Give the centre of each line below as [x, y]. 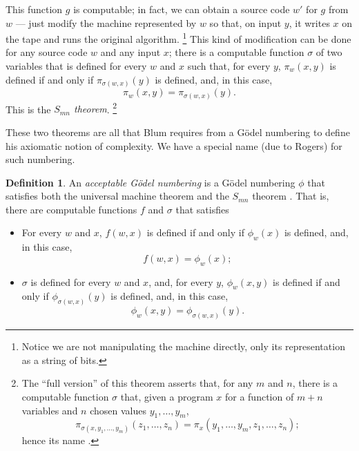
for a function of [259, 396]
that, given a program [167, 396]
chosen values [118, 410]
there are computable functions [71, 209]
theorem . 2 [96, 108]
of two [329, 52]
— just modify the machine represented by [106, 22]
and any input [130, 52]
